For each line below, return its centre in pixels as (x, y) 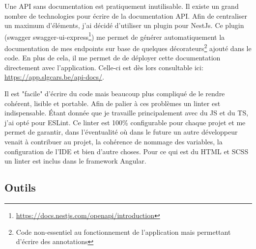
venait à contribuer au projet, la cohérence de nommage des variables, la (114, 142)
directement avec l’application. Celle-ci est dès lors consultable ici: (104, 67)
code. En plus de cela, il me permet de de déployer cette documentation (113, 58)
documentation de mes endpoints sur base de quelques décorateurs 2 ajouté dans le (128, 47)
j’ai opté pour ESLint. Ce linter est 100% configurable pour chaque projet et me (125, 122)
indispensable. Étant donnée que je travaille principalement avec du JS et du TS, (127, 113)
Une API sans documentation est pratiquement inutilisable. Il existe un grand (122, 6)
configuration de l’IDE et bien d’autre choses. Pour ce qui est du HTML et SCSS (127, 151)
